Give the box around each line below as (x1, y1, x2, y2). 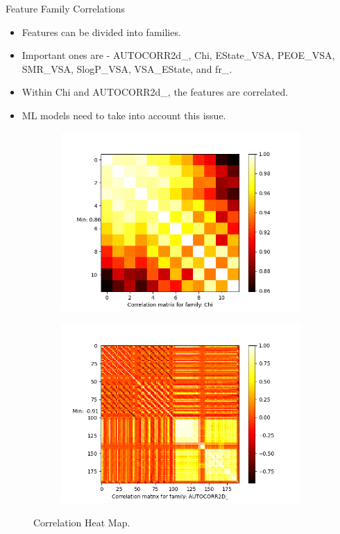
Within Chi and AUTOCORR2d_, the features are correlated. (22, 85, 289, 99)
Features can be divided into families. (22, 24, 181, 39)
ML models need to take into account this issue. (22, 107, 226, 122)
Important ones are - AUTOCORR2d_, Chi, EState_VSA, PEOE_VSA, (22, 48, 335, 62)
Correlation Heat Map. (33, 515, 130, 529)
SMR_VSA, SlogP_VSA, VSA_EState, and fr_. (22, 61, 232, 76)
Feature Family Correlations (6, 1, 126, 15)
